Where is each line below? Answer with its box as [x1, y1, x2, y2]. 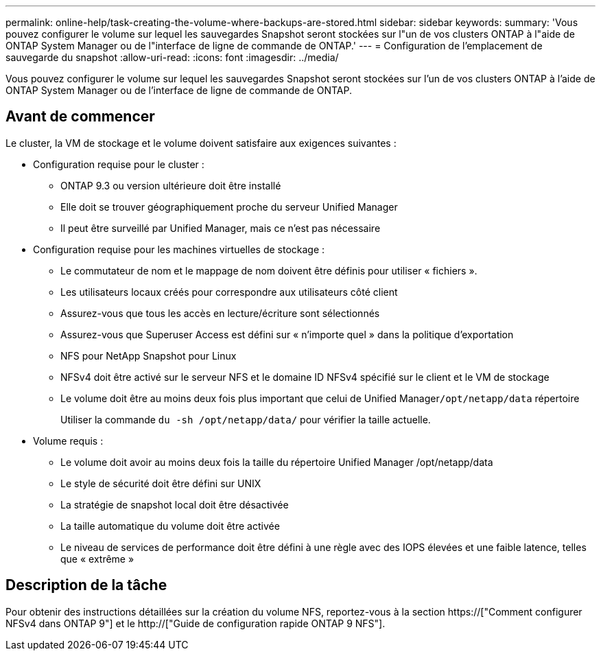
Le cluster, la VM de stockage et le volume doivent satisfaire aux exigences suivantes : [5, 137, 397, 149]
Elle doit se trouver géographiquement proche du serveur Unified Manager [60, 200, 398, 213]
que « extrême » [60, 552, 134, 565]
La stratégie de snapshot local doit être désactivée [60, 498, 289, 511]
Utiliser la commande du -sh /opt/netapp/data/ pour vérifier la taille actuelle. [60, 413, 431, 425]
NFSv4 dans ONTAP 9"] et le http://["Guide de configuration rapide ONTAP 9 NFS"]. [5, 617, 386, 629]
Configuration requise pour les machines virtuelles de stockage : [33, 243, 325, 255]
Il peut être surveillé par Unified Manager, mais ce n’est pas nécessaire [60, 222, 381, 234]
